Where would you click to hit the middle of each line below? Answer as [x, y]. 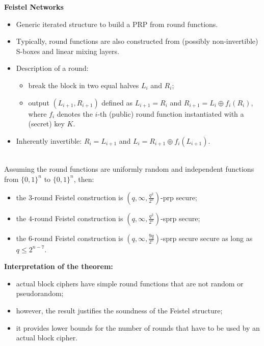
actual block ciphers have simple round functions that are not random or [130, 283]
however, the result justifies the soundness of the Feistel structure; [119, 310]
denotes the [75, 113]
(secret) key [46, 124]
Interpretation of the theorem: [59, 266]
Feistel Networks [34, 7]
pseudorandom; [40, 293]
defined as [117, 102]
